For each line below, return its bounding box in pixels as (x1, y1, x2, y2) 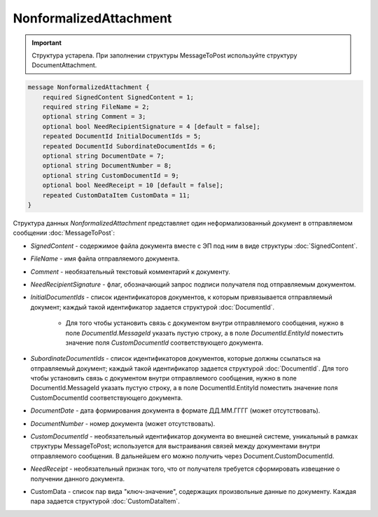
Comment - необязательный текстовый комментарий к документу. (30, 267, 231, 276)
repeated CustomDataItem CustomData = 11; (42, 191, 190, 199)
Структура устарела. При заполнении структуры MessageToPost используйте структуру (31, 51, 297, 60)
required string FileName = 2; (42, 103, 150, 111)
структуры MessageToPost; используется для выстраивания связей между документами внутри (30, 442, 321, 450)
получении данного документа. (30, 474, 125, 483)
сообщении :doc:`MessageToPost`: (13, 228, 115, 237)
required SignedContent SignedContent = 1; (42, 93, 194, 101)
